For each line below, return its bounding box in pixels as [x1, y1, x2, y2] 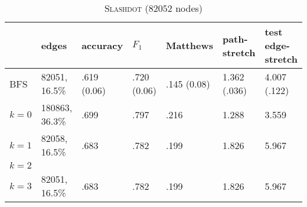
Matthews [166, 38, 213, 52]
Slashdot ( [104, 1, 149, 15]
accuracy [81, 38, 123, 52]
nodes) [175, 1, 203, 15]
